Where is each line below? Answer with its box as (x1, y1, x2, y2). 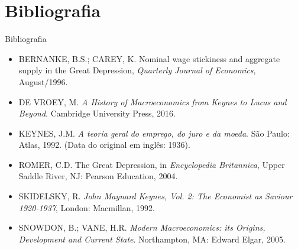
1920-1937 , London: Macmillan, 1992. (18, 201, 155, 214)
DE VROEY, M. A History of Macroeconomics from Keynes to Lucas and (18, 95, 287, 108)
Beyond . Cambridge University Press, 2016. (18, 107, 176, 119)
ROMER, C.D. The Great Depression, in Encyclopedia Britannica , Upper (18, 158, 285, 170)
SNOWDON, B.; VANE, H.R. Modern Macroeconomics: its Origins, (18, 221, 265, 234)
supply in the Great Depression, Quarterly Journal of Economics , (18, 64, 256, 76)
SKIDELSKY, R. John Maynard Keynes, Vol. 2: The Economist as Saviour (18, 190, 293, 202)
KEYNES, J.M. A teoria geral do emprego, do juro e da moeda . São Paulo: (18, 127, 290, 139)
